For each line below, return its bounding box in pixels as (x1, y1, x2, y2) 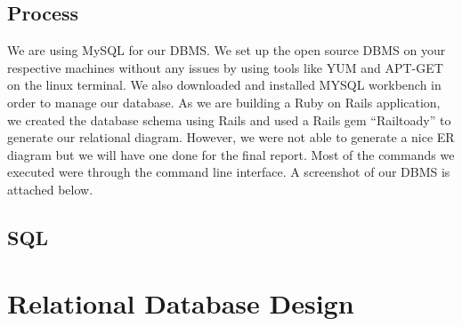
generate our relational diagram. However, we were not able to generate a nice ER (7, 128, 455, 147)
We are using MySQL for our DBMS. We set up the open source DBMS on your (7, 41, 446, 60)
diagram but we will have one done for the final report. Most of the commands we (7, 145, 455, 163)
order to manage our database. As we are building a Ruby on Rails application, (7, 92, 441, 111)
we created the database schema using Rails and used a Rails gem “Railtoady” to (7, 110, 451, 129)
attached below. (7, 179, 93, 198)
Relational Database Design (7, 284, 354, 321)
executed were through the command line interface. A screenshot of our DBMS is (7, 163, 450, 181)
